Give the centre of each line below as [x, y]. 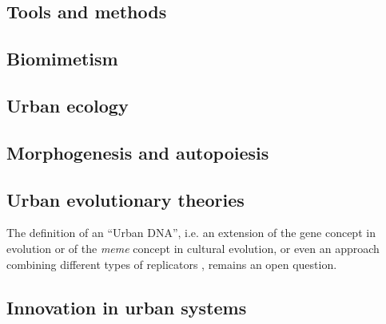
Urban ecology [68, 105]
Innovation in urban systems [127, 307]
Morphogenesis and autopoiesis [138, 152]
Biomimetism [62, 59]
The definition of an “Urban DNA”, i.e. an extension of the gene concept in [191, 233]
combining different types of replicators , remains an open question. [172, 264]
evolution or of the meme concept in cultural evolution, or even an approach [193, 248]
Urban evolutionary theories [125, 199]
